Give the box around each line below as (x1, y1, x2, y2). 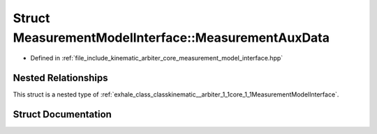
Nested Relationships (13, 72, 108, 84)
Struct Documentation (13, 108, 112, 121)
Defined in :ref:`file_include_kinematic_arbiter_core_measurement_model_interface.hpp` (30, 54, 283, 62)
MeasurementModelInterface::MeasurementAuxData (13, 30, 330, 45)
